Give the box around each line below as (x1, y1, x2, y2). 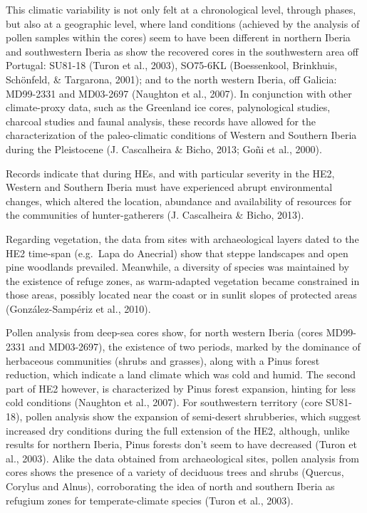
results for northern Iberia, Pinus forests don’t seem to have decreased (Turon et (6, 437, 357, 452)
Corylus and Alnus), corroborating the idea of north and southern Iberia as (6, 479, 335, 493)
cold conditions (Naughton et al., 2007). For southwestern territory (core (6, 395, 323, 410)
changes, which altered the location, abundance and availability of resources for (6, 193, 352, 208)
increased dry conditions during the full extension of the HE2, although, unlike (6, 423, 350, 437)
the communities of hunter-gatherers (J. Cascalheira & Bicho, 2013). (6, 207, 304, 222)
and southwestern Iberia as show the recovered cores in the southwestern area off (6, 43, 359, 58)
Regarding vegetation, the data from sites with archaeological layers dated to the (6, 231, 359, 246)
